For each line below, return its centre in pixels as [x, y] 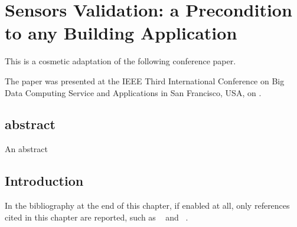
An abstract [26, 149]
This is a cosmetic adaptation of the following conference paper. [120, 61]
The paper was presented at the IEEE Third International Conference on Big [145, 80]
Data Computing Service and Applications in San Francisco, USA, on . [133, 92]
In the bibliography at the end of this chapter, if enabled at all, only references [147, 205]
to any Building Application [121, 33]
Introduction [44, 181]
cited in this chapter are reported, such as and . [97, 217]
